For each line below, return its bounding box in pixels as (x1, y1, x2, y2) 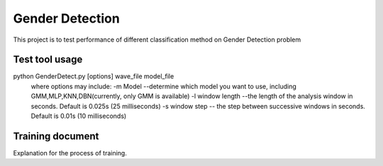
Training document (13, 130, 99, 142)
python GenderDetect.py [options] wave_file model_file (13, 72, 174, 81)
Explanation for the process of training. (13, 148, 127, 157)
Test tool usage (13, 54, 83, 66)
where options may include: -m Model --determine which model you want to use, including (30, 82, 297, 90)
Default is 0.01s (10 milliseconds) (30, 112, 127, 120)
